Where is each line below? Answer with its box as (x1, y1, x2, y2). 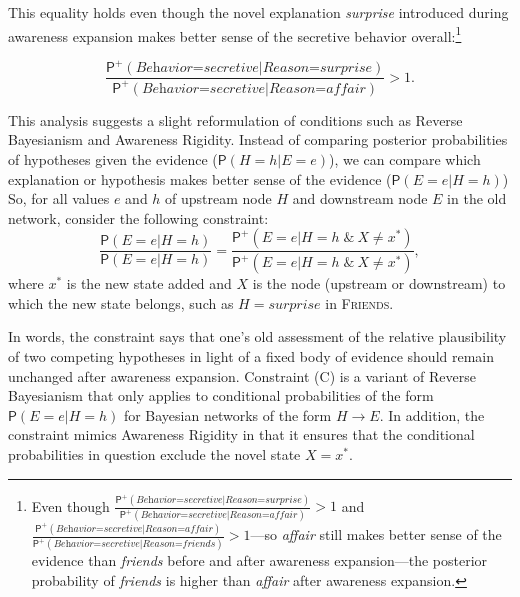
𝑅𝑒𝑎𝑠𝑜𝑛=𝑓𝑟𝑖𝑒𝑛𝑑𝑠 (142, 539, 216, 550)
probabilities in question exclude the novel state (8, 443, 301, 464)
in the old (447, 188, 507, 209)
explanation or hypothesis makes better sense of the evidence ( (8, 168, 392, 189)
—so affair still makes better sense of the (250, 524, 502, 545)
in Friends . (325, 292, 394, 313)
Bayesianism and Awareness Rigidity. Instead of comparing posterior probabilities (8, 129, 508, 150)
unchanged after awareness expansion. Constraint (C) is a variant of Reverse (8, 365, 476, 386)
